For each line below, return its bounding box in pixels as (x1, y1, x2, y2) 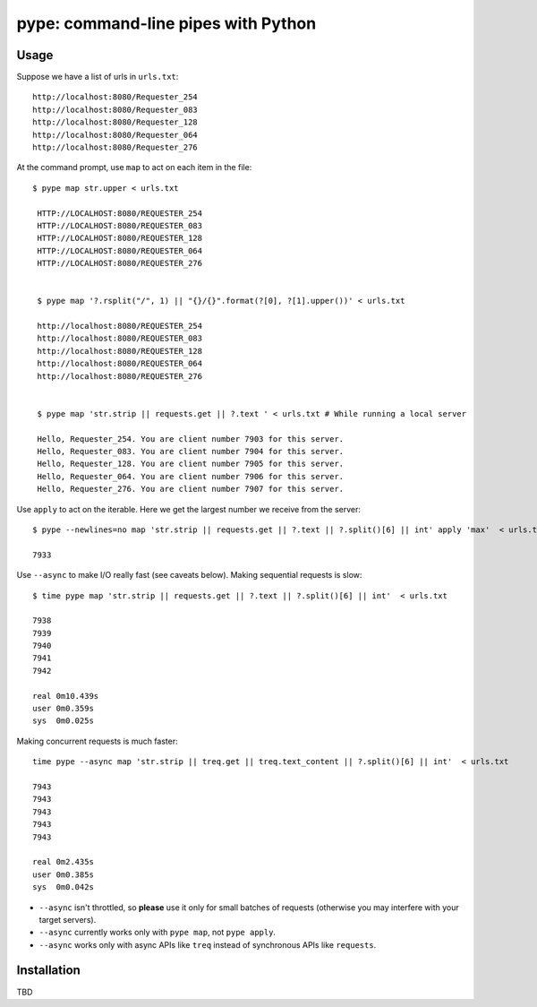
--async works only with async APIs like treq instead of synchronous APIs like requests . (38, 939, 377, 950)
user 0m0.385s (32, 869, 94, 880)
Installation (16, 963, 81, 978)
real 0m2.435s (32, 856, 94, 867)
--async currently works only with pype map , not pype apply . (38, 927, 277, 938)
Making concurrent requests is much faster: (16, 736, 178, 746)
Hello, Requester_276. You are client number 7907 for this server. (37, 484, 345, 495)
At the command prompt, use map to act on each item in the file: (16, 162, 252, 173)
